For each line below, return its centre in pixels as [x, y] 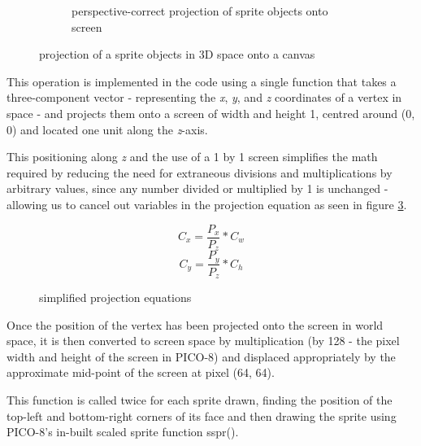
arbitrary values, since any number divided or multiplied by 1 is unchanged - [197, 188]
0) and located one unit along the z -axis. [107, 129]
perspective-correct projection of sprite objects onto [200, 11]
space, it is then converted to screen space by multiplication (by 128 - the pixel [203, 341]
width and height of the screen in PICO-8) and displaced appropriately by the [201, 356]
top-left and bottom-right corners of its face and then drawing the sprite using [202, 415]
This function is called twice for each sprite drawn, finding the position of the [200, 399]
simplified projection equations [115, 297]
